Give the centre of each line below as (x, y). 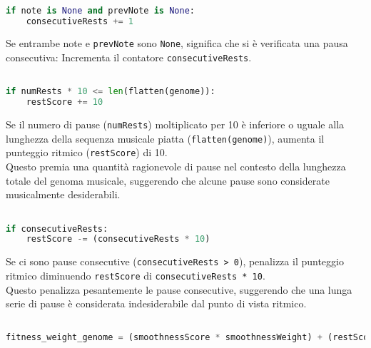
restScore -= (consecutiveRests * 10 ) (118, 239)
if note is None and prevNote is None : (100, 10)
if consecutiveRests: (57, 229)
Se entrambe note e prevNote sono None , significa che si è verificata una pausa (177, 43)
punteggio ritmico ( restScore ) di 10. (87, 152)
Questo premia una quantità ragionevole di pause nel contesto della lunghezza (176, 167)
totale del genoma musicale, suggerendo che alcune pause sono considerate (168, 180)
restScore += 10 (65, 102)
